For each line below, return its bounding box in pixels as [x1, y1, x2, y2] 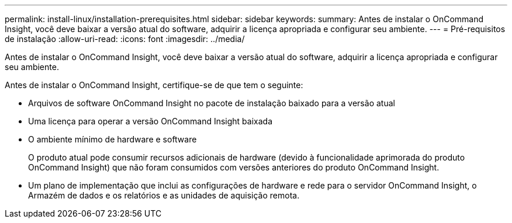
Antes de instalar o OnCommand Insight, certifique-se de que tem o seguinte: [5, 80, 303, 90]
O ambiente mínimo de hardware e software [28, 134, 197, 144]
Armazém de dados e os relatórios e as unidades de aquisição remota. [28, 190, 300, 200]
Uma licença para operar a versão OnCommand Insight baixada [28, 116, 273, 126]
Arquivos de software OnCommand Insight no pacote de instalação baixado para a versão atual [28, 98, 395, 108]
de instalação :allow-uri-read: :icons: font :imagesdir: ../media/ [5, 34, 245, 44]
